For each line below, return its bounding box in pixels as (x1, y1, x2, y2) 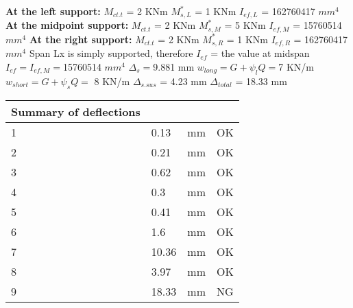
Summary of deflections (11, 103, 141, 119)
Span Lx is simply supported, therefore (29, 46, 193, 60)
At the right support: (29, 32, 132, 46)
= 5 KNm (224, 18, 266, 32)
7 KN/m (278, 59, 314, 73)
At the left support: (5, 4, 101, 18)
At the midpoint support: (5, 18, 129, 32)
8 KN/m (94, 73, 130, 88)
